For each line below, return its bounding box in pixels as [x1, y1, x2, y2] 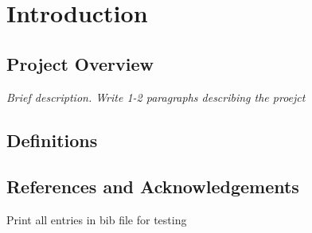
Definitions [6, 127, 98, 152]
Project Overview [6, 51, 154, 76]
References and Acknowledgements [6, 174, 299, 199]
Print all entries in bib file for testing [6, 212, 187, 228]
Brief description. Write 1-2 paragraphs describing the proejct [6, 88, 306, 105]
